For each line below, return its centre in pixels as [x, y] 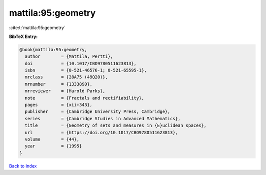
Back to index [23, 166]
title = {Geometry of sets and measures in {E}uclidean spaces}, [116, 125]
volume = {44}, [52, 139]
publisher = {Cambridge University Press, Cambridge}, [98, 112]
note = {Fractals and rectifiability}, [85, 98]
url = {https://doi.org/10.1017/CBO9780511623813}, [101, 132]
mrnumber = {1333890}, [59, 84]
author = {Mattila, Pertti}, [69, 56]
